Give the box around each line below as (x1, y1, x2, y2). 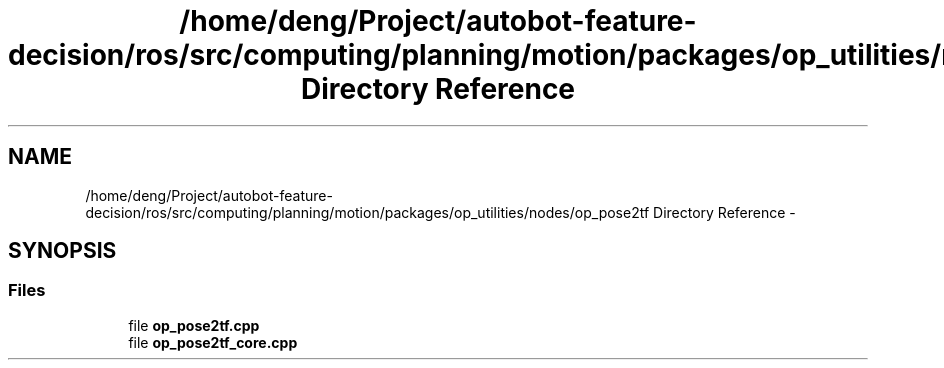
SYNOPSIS (8, 238, 117, 264)
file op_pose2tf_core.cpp (128, 333, 298, 351)
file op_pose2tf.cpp (128, 316, 260, 334)
